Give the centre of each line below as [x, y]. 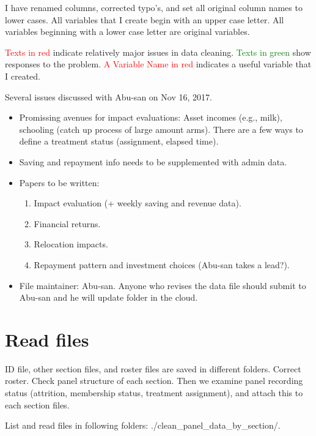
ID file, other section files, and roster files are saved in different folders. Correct [153, 368]
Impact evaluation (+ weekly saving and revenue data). [138, 203]
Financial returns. [67, 223]
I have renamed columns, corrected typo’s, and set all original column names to [154, 7]
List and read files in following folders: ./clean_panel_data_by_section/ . [143, 425]
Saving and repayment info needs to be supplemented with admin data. [153, 161]
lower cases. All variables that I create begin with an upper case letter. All [145, 19]
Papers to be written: [59, 182]
